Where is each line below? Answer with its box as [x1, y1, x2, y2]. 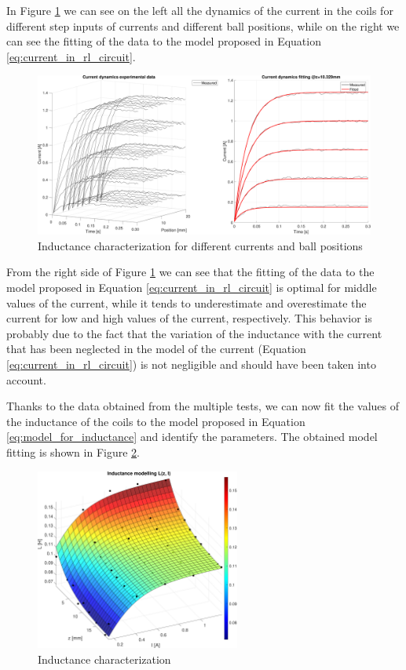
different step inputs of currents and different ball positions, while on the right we [6, 17, 400, 34]
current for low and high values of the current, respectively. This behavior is [6, 310, 372, 326]
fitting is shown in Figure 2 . [6, 443, 140, 460]
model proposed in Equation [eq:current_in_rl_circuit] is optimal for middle [6, 279, 377, 296]
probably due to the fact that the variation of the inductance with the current [6, 325, 382, 341]
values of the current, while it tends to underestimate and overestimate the [6, 294, 367, 311]
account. [6, 371, 46, 388]
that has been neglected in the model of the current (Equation [6, 340, 306, 357]
